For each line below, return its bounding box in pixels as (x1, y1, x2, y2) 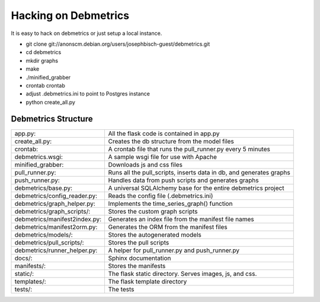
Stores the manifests (108, 262, 166, 270)
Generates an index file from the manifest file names (108, 215, 254, 223)
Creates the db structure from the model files (108, 137, 234, 145)
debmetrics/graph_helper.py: (14, 199, 96, 208)
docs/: (14, 254, 33, 262)
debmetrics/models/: (14, 230, 73, 239)
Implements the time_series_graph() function (108, 199, 233, 208)
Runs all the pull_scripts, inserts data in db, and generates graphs (108, 168, 290, 176)
